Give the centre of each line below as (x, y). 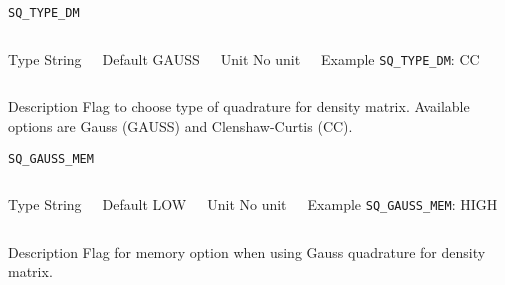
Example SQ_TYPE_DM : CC (400, 58)
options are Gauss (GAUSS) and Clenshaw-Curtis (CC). (180, 125)
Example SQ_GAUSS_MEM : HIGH (402, 204)
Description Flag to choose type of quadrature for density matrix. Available (239, 106)
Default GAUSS (151, 58)
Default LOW (144, 204)
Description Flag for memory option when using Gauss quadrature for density (247, 251)
